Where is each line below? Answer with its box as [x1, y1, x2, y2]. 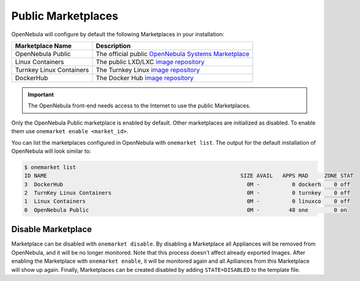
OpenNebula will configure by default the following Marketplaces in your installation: [11, 31, 225, 38]
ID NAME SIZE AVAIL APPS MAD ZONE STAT [24, 172, 354, 180]
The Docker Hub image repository [96, 73, 194, 82]
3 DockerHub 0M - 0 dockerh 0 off [24, 181, 350, 188]
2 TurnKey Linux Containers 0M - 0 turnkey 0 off [24, 189, 350, 197]
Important [28, 90, 54, 98]
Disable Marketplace [11, 224, 92, 235]
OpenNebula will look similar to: [11, 147, 91, 155]
